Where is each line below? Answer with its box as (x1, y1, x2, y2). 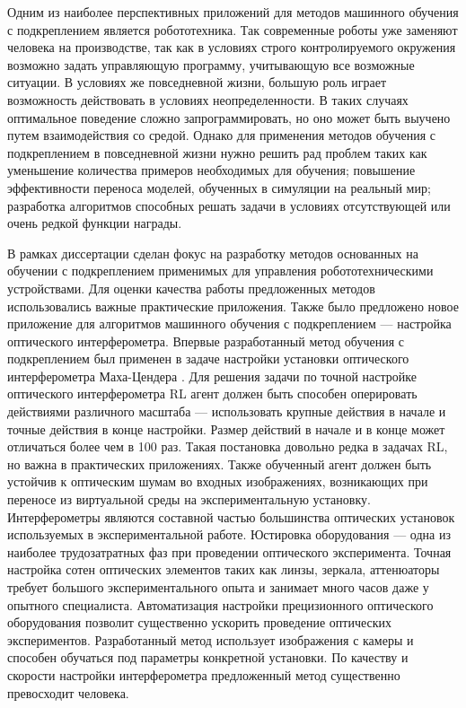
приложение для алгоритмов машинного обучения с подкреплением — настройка (7, 314, 452, 333)
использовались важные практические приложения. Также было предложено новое (7, 296, 459, 315)
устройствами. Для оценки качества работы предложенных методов (7, 278, 375, 297)
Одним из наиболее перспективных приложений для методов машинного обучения (7, 3, 459, 21)
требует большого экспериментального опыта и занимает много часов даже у (7, 578, 429, 596)
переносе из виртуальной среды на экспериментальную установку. (7, 490, 371, 509)
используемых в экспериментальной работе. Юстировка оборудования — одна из (7, 525, 451, 544)
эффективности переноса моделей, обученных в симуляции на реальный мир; (7, 178, 431, 197)
